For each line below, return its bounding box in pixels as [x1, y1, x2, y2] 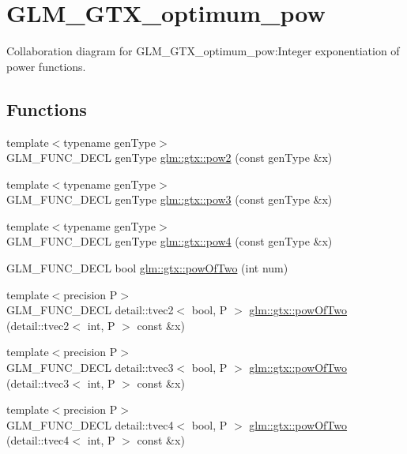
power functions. [6, 58, 86, 74]
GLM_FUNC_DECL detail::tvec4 [6, 416, 174, 433]
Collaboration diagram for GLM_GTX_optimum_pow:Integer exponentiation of [6, 43, 400, 59]
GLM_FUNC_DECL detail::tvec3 [6, 359, 174, 376]
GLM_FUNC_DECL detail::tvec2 [6, 302, 174, 318]
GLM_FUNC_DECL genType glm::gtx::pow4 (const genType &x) [6, 233, 333, 250]
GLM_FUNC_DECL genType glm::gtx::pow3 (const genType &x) [6, 191, 333, 208]
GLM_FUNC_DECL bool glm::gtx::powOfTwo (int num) [6, 260, 288, 276]
